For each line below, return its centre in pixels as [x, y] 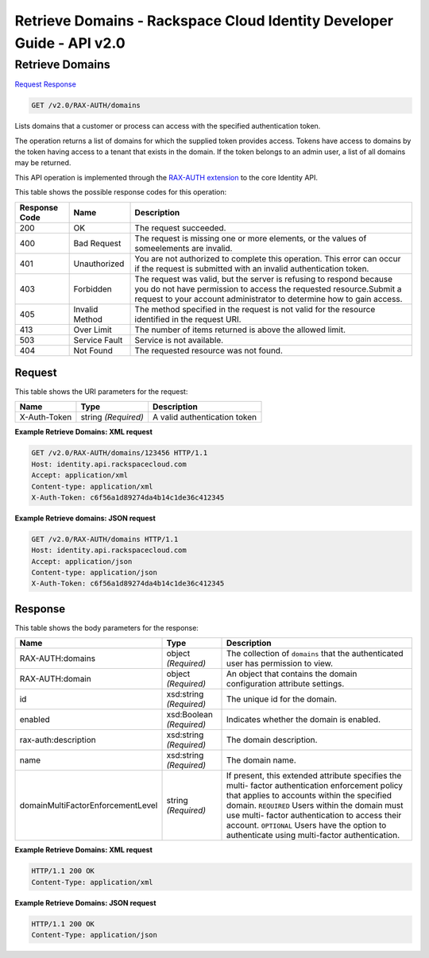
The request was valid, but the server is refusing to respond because [264, 279]
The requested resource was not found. [209, 350]
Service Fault [98, 340]
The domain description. [272, 740]
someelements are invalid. [184, 248]
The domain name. [262, 760]
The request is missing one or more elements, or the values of [251, 238]
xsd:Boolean [190, 715]
